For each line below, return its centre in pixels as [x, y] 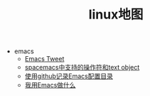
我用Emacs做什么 [50, 85]
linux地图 [116, 15]
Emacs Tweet [44, 59]
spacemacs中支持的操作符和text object [82, 68]
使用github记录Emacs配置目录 [69, 76]
